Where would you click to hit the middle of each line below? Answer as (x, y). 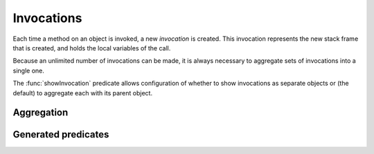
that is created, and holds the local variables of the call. (92, 48)
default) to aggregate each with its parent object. (82, 93)
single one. (28, 70)
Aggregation (41, 113)
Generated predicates (61, 135)
